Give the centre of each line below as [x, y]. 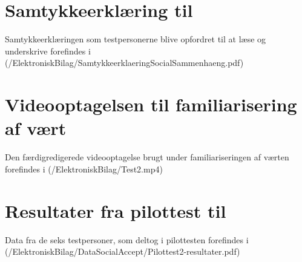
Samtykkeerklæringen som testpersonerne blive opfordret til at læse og [136, 39]
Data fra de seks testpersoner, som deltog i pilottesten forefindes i [127, 239]
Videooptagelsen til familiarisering [151, 104]
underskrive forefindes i [48, 51]
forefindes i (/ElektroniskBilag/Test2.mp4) [84, 169]
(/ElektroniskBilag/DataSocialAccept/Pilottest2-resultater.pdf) [123, 251]
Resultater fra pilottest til [116, 210]
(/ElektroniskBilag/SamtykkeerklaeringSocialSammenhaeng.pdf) [124, 63]
